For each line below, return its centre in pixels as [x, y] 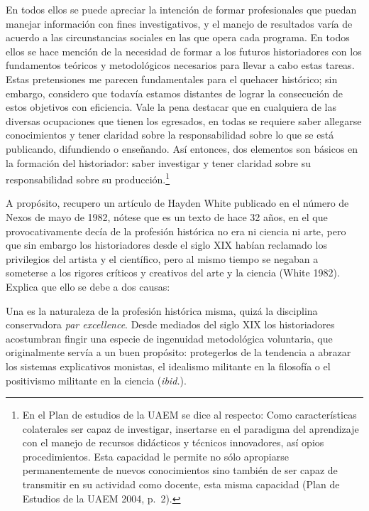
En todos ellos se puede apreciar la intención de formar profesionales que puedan [181, 9]
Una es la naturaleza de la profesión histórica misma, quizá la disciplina [162, 310]
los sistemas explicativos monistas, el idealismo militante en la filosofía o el [168, 366]
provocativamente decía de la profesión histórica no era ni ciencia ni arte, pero [176, 231]
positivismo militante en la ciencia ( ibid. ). [96, 380]
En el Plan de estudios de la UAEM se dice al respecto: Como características [189, 415]
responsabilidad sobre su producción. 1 [88, 178]
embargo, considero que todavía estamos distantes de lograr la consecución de [175, 93]
